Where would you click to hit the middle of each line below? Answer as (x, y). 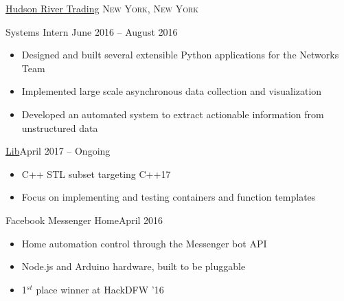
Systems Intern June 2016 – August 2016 (92, 31)
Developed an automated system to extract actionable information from (173, 114)
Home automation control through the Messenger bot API (144, 243)
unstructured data (60, 127)
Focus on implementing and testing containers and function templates (169, 197)
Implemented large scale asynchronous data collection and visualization (172, 91)
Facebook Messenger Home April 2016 (84, 220)
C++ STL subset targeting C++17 (96, 174)
